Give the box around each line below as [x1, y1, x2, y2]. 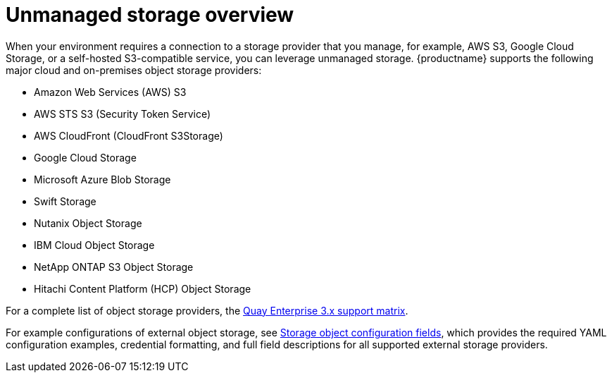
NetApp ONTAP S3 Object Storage [34, 260, 194, 273]
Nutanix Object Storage [34, 217, 142, 229]
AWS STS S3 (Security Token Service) [34, 107, 211, 120]
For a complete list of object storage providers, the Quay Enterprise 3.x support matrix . [6, 304, 408, 317]
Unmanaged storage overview [6, 3, 294, 27]
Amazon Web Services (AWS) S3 [34, 85, 187, 98]
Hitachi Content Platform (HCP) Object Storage [34, 282, 251, 295]
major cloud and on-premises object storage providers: [6, 63, 262, 76]
